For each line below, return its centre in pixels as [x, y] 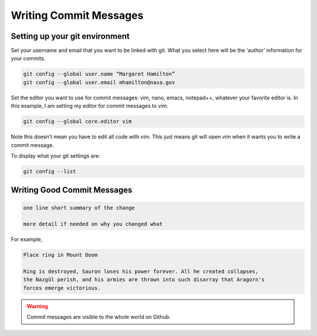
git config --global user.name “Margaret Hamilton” [99, 74]
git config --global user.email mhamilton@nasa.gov [99, 82]
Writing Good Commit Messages [72, 190]
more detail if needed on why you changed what [93, 224]
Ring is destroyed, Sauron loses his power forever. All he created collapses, [141, 272]
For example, [27, 239]
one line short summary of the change [79, 208]
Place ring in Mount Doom [60, 255]
